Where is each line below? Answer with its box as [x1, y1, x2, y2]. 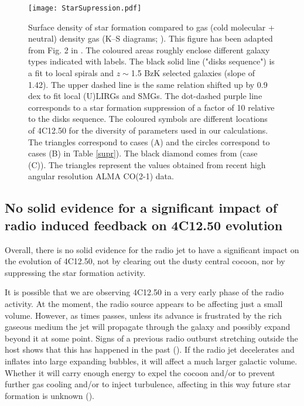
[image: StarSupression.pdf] [28, 4, 142, 12]
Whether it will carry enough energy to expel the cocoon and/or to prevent [5, 366, 275, 378]
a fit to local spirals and [28, 67, 114, 79]
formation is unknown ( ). [5, 389, 94, 401]
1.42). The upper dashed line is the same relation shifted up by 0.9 [28, 78, 268, 90]
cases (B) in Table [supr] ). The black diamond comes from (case [28, 147, 258, 159]
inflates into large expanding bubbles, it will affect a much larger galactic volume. [5, 354, 298, 367]
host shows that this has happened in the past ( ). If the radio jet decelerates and [5, 343, 295, 356]
